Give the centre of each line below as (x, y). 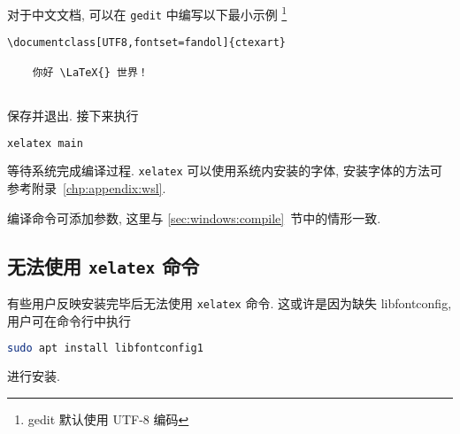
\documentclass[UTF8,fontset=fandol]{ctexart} (146, 43)
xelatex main (45, 143)
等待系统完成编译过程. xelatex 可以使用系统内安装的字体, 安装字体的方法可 (225, 170)
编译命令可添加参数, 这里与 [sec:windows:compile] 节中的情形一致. (194, 217)
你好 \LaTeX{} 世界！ (90, 72)
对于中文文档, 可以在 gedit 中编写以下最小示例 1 (147, 13)
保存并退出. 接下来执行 (73, 115)
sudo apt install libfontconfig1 (105, 349)
